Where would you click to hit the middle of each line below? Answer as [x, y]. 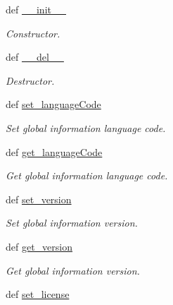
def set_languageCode [53, 104]
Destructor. [30, 80]
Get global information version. [73, 270]
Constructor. [33, 33]
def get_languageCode [54, 151]
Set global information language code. [86, 127]
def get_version [39, 246]
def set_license [38, 294]
